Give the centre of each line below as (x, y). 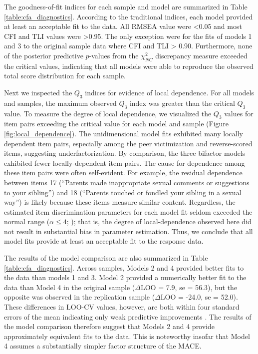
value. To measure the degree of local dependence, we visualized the (108, 113)
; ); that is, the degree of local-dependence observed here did (159, 221)
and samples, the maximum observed (60, 103)
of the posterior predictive (44, 55)
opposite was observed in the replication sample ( (80, 297)
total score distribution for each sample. (65, 76)
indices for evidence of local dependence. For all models (170, 92)
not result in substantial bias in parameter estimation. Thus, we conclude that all (129, 231)
